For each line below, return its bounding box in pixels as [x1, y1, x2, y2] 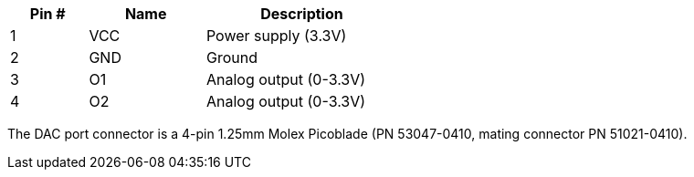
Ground [205, 48, 258, 67]
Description [260, 5, 343, 23]
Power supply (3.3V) [205, 26, 347, 45]
